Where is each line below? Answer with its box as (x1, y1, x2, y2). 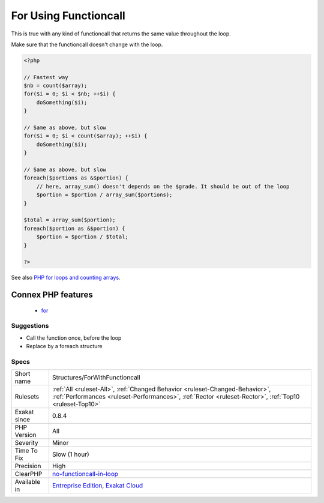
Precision (14, 462, 41, 471)
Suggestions (11, 322, 49, 330)
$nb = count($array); (23, 82, 88, 89)
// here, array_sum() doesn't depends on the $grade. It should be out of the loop (36, 183, 290, 190)
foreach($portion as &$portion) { (23, 225, 125, 232)
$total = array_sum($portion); (23, 217, 116, 223)
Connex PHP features (11, 290, 93, 300)
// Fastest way (23, 74, 68, 80)
